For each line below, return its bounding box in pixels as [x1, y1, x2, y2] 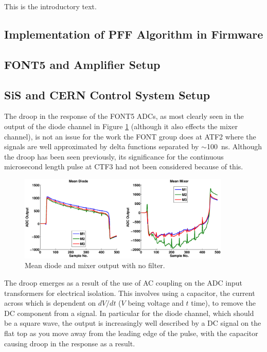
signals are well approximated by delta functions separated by [4, 141, 199, 152]
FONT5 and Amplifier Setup [4, 56, 161, 72]
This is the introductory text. [4, 1, 97, 11]
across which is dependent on [4, 297, 96, 308]
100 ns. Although [206, 141, 262, 152]
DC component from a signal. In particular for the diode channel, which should [4, 307, 254, 318]
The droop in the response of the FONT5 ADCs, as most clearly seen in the [4, 111, 244, 121]
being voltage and [128, 297, 184, 308]
